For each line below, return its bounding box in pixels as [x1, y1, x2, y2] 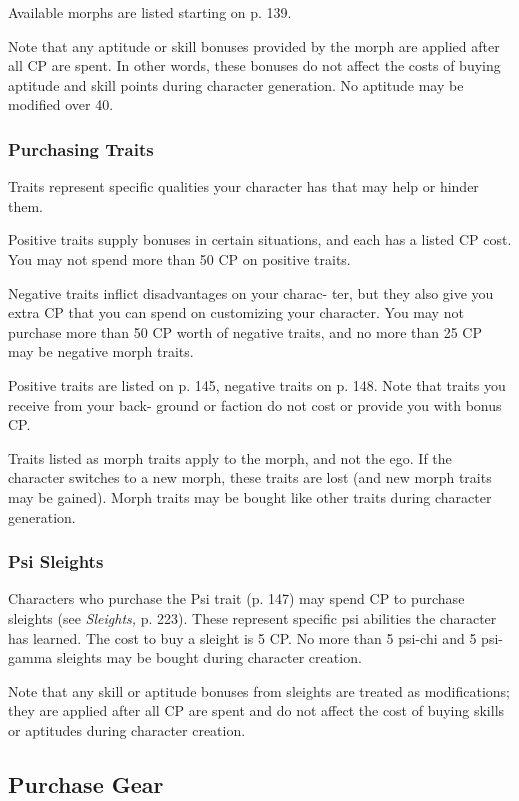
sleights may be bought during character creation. [56, 647, 362, 668]
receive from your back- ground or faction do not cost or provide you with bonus [8, 394, 502, 415]
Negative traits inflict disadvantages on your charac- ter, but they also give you [8, 282, 494, 303]
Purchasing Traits [8, 136, 154, 161]
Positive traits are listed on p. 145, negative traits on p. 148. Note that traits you [8, 374, 506, 395]
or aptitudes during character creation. [8, 719, 246, 740]
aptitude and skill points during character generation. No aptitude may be [8, 74, 464, 95]
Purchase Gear [8, 768, 164, 799]
